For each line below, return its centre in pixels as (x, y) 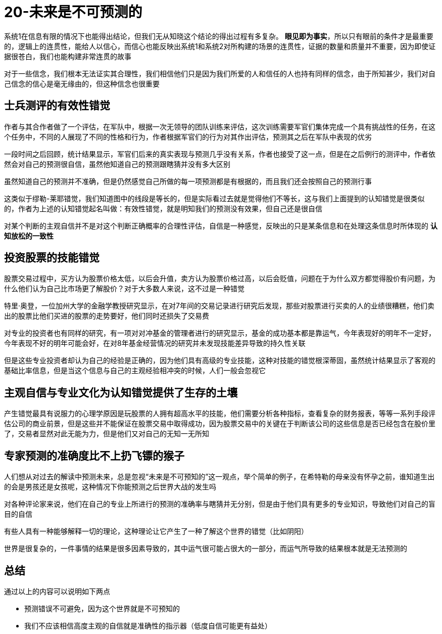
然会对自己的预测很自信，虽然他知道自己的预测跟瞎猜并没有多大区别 (117, 164)
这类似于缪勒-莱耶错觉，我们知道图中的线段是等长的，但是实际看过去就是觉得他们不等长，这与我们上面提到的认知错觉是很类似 (214, 198)
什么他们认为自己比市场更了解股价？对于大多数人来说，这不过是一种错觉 (124, 289)
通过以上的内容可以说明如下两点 (57, 591)
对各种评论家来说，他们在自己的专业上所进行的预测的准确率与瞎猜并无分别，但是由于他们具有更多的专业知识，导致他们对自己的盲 (220, 504)
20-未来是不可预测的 (73, 12)
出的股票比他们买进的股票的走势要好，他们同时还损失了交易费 (107, 316)
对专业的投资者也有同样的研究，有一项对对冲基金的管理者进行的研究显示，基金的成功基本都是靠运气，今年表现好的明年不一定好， (220, 333)
